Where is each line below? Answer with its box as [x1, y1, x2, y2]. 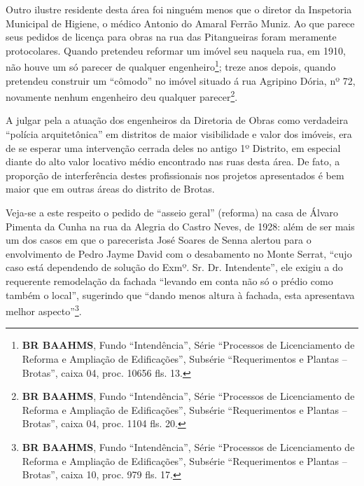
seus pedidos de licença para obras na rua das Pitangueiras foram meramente [6, 29, 337, 44]
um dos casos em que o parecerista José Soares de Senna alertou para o [6, 232, 311, 247]
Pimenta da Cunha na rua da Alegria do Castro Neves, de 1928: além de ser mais [6, 218, 355, 233]
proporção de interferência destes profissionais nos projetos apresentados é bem [6, 167, 344, 182]
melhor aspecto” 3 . [6, 302, 82, 318]
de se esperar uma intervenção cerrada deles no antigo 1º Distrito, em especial [6, 140, 341, 155]
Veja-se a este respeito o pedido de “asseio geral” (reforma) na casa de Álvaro [6, 205, 339, 220]
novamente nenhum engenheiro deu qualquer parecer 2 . [6, 88, 238, 104]
